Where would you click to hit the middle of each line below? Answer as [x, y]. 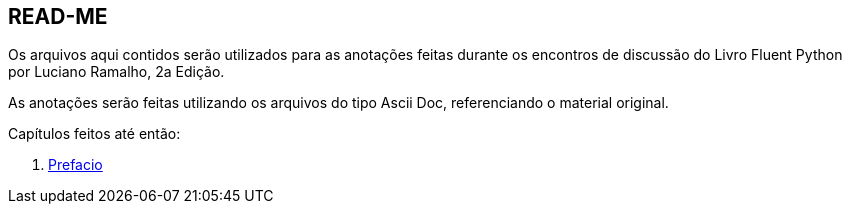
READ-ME [58, 16]
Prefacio [75, 165]
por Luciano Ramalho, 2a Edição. [116, 72]
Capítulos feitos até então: [94, 134]
